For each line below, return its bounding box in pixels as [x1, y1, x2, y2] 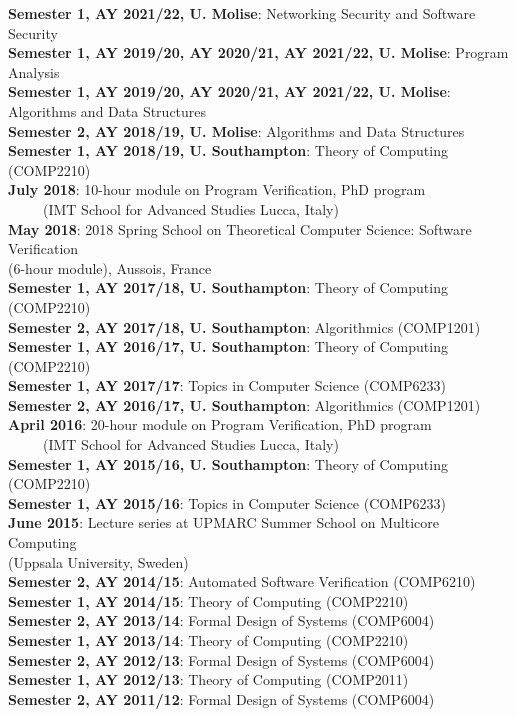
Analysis [8, 61, 60, 82]
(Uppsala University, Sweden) [8, 551, 189, 572]
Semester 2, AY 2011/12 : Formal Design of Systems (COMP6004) [8, 688, 435, 709]
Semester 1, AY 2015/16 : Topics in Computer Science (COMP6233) [8, 492, 446, 513]
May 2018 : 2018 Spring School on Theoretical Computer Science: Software [8, 218, 472, 239]
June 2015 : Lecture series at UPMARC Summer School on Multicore [8, 512, 439, 533]
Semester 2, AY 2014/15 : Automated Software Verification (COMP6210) [8, 571, 476, 592]
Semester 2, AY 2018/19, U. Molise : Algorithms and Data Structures [8, 120, 465, 141]
